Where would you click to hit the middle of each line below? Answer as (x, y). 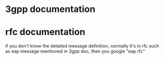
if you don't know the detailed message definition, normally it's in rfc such (82, 46)
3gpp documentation (50, 9)
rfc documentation (45, 32)
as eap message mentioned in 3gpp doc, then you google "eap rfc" (75, 51)
